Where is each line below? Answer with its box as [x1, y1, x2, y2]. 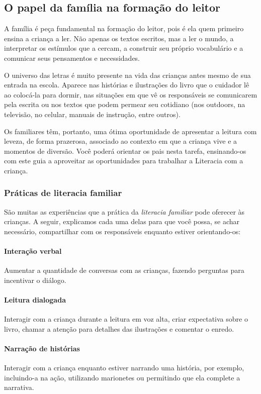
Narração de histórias [4, 343, 80, 354]
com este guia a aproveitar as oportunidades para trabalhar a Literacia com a [4, 155, 243, 166]
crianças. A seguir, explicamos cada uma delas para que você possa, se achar [4, 216, 240, 227]
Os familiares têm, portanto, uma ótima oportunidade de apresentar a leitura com [4, 126, 257, 136]
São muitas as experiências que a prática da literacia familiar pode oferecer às [4, 206, 245, 217]
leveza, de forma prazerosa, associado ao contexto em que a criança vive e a [4, 136, 237, 146]
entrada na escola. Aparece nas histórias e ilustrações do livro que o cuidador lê [4, 79, 249, 90]
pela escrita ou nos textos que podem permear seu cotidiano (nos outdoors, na [4, 99, 245, 110]
